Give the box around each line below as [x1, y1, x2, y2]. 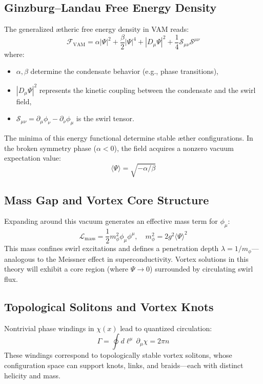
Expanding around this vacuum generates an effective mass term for [4, 216, 218, 226]
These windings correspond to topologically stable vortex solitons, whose [4, 350, 232, 360]
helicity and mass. [4, 370, 60, 380]
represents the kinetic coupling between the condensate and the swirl [39, 84, 256, 95]
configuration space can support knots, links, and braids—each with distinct [4, 359, 244, 370]
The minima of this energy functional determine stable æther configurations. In [4, 132, 253, 143]
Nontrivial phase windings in [4, 322, 94, 333]
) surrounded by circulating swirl [150, 263, 253, 274]
